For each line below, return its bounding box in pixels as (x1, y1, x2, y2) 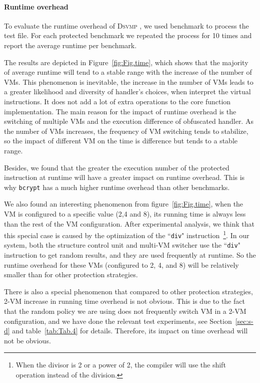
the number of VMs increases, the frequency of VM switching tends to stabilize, (4, 125, 248, 136)
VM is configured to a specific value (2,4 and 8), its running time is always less (4, 208, 246, 219)
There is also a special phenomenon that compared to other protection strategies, (4, 286, 253, 296)
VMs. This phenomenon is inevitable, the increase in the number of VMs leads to (4, 76, 253, 87)
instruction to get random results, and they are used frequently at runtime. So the (4, 250, 256, 260)
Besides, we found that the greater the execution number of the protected (4, 162, 229, 172)
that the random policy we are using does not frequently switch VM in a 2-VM (4, 306, 246, 316)
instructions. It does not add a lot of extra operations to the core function (4, 96, 231, 106)
